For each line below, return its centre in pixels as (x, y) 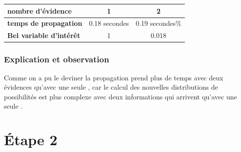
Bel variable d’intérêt (44, 35)
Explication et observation (57, 59)
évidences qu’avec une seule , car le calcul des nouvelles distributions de (111, 87)
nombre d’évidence (40, 10)
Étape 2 (31, 140)
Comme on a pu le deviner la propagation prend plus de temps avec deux (114, 77)
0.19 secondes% (159, 23)
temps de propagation (45, 23)
